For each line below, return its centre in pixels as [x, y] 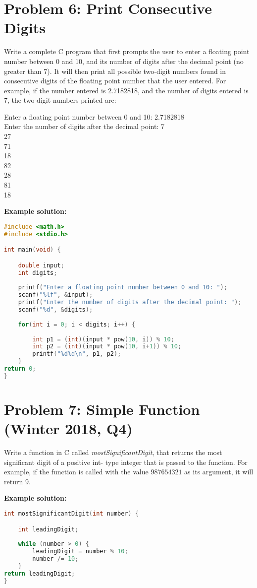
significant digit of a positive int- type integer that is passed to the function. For [126, 462]
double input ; [41, 265]
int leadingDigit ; [48, 529]
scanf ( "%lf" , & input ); [55, 295]
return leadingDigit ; [40, 573]
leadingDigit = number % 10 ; [80, 552]
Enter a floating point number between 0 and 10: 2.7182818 [94, 116]
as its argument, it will [219, 472]
